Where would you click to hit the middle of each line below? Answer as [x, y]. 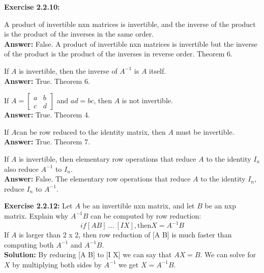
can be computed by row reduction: [146, 215]
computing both [29, 244]
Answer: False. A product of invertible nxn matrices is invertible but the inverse [131, 43]
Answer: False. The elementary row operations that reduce [97, 179]
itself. [158, 70]
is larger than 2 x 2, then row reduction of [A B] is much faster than [125, 234]
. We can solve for [228, 254]
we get [128, 264]
